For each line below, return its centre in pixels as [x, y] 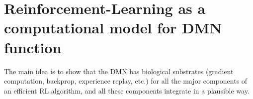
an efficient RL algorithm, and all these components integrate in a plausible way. [127, 90]
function [33, 47]
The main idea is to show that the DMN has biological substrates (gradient [119, 71]
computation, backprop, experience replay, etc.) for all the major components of [126, 81]
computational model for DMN [113, 28]
